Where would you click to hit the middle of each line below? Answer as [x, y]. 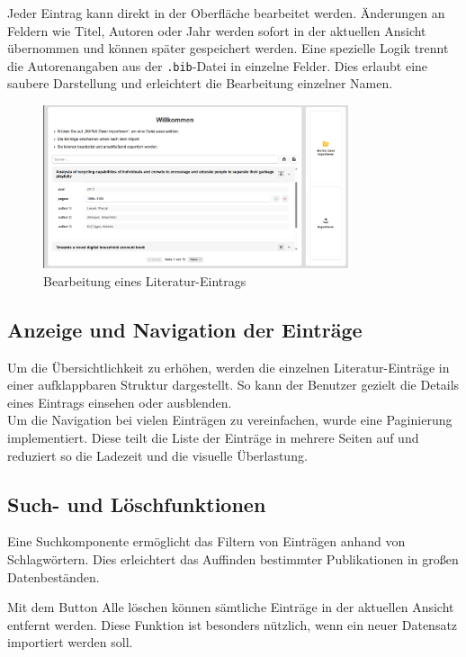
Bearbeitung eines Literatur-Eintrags [145, 280]
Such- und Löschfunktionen [137, 504]
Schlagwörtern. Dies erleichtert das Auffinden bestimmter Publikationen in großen [233, 558]
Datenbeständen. [54, 576]
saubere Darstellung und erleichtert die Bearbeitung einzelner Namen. [200, 83]
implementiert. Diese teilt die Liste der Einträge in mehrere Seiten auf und [213, 437]
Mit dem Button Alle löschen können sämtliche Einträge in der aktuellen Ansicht [231, 607]
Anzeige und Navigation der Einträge [185, 329]
